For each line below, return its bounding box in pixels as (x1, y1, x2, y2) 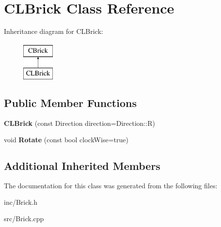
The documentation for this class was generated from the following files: (4, 181, 218, 191)
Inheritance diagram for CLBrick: (4, 26, 103, 36)
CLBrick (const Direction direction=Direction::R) (4, 118, 155, 128)
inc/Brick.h (4, 197, 38, 207)
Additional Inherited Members (4, 158, 160, 173)
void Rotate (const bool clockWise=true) (4, 134, 128, 144)
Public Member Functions (4, 95, 137, 110)
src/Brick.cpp (4, 213, 44, 223)
